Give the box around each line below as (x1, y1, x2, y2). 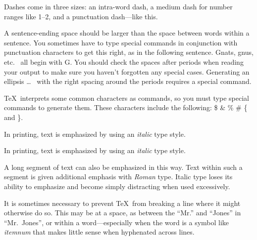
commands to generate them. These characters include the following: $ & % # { (4, 102, 248, 113)
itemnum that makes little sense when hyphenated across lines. (4, 227, 195, 237)
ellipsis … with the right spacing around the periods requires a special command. (4, 76, 252, 86)
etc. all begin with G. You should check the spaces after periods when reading (4, 56, 244, 67)
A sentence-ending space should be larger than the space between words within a (4, 28, 250, 38)
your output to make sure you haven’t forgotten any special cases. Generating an (4, 66, 250, 77)
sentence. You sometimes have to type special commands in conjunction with (4, 37, 238, 47)
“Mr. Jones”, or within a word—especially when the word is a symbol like (4, 217, 229, 227)
